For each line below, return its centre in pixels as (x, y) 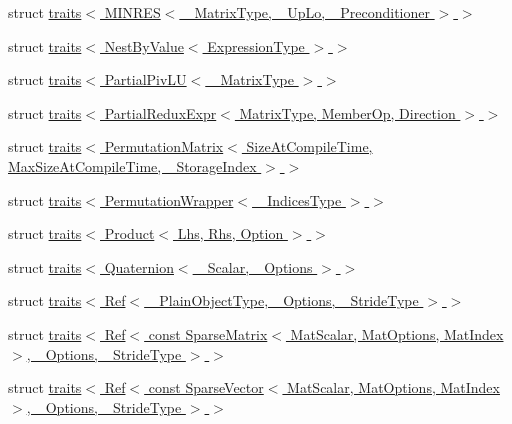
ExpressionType (256, 45)
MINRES (132, 12)
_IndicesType (299, 199)
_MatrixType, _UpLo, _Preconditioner (307, 12)
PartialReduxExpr (160, 112)
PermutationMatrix (164, 146)
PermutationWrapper (169, 199)
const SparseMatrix (208, 333)
